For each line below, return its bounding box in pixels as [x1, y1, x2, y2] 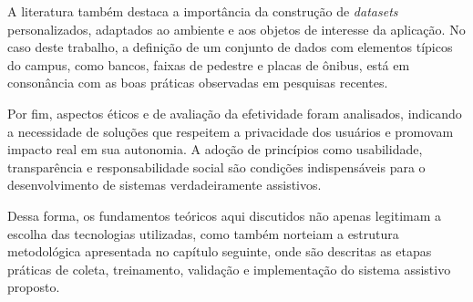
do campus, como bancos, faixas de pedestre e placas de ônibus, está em [7, 55, 410, 74]
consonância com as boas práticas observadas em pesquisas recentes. [7, 73, 388, 92]
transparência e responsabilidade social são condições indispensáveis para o [7, 157, 426, 176]
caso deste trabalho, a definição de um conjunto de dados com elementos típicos [7, 37, 453, 57]
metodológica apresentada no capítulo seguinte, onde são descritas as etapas [7, 242, 432, 261]
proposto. [7, 277, 60, 297]
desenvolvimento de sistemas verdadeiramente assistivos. [7, 175, 322, 194]
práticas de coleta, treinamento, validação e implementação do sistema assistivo [7, 259, 451, 278]
